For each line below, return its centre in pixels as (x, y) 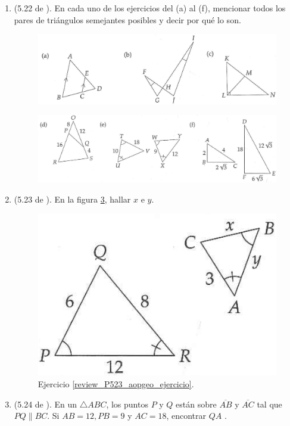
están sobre (196, 404)
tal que (269, 404)
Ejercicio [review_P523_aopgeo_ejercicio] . (116, 383)
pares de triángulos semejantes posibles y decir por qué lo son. (127, 19)
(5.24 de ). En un (46, 404)
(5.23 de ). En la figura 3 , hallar (72, 199)
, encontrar (186, 416)
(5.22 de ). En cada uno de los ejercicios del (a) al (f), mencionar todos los (150, 8)
